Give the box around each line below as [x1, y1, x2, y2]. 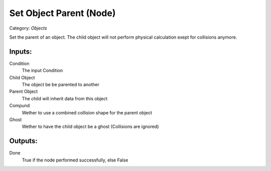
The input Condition [22, 68, 63, 74]
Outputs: [9, 137, 38, 145]
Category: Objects [9, 25, 47, 31]
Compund [9, 103, 30, 109]
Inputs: [9, 47, 32, 56]
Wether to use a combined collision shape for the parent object [22, 109, 153, 115]
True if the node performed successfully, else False [22, 157, 128, 163]
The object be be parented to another [22, 82, 100, 88]
